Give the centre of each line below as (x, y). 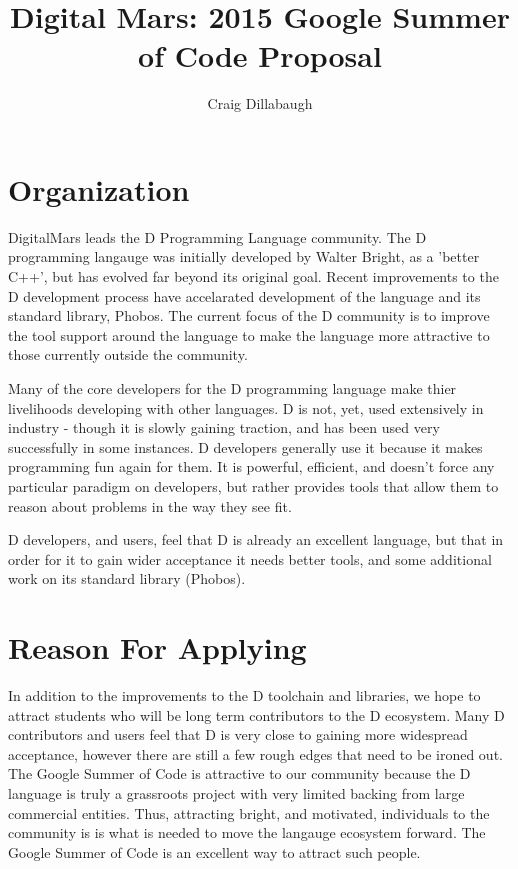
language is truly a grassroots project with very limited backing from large (236, 793)
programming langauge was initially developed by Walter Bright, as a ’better (244, 256)
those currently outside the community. (128, 354)
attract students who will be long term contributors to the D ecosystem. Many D (256, 714)
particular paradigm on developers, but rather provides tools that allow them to (253, 485)
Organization (99, 188)
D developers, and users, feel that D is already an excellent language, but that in (256, 539)
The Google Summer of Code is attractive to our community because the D (239, 773)
